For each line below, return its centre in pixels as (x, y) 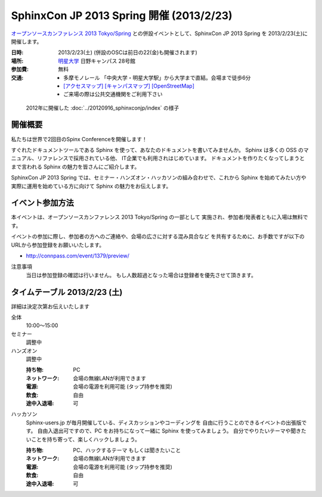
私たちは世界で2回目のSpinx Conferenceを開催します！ (79, 139)
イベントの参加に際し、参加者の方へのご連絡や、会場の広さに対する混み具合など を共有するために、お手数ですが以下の (158, 237)
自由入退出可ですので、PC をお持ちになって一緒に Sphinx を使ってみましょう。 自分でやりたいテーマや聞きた (172, 431)
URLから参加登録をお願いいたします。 (58, 245)
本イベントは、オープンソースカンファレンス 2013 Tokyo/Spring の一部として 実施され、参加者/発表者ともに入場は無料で (160, 217)
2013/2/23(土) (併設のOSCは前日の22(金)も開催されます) (128, 52)
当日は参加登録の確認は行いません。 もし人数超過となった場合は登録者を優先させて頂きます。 (141, 275)
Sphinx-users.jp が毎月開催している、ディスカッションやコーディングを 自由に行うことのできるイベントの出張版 (164, 423)
